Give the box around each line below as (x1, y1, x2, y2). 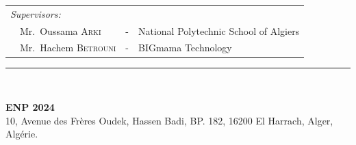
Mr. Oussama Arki (19, 23, 101, 38)
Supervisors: (10, 6, 61, 21)
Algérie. (5, 127, 38, 141)
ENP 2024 (5, 100, 55, 114)
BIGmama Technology (138, 40, 232, 55)
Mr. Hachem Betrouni (19, 40, 116, 55)
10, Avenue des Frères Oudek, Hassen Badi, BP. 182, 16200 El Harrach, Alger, (5, 113, 333, 127)
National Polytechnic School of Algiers (138, 23, 300, 38)
